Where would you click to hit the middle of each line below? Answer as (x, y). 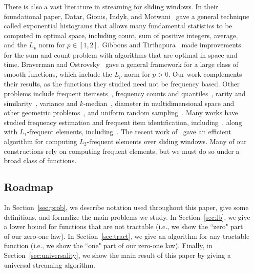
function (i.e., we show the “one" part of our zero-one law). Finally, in (108, 245)
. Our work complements (205, 74)
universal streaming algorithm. (50, 264)
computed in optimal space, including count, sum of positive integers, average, (121, 35)
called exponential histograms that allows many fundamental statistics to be (118, 26)
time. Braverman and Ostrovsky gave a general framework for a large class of (121, 64)
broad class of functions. (40, 160)
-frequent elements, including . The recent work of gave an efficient (129, 132)
